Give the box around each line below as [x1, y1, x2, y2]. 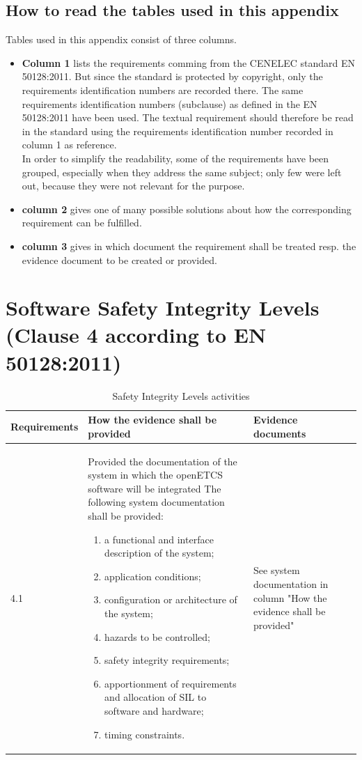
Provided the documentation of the [88, 453, 237, 468]
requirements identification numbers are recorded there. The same [22, 82, 304, 97]
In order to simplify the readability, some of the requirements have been [22, 150, 329, 165]
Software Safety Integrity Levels [6, 293, 320, 322]
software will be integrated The [88, 481, 221, 495]
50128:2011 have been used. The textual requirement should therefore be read [22, 110, 354, 125]
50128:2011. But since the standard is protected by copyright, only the [22, 69, 323, 84]
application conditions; [104, 568, 201, 583]
